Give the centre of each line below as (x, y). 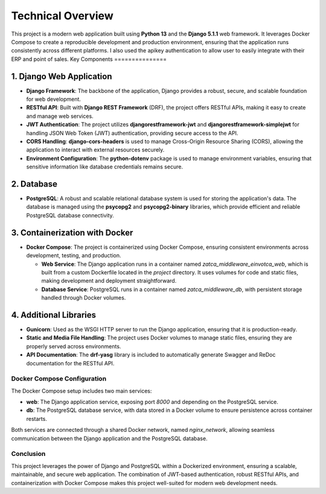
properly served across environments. (74, 346)
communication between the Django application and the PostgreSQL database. (109, 438)
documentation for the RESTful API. (70, 363)
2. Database (34, 184)
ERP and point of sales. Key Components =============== (89, 59)
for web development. (54, 99)
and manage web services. (60, 116)
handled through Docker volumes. (84, 298)
